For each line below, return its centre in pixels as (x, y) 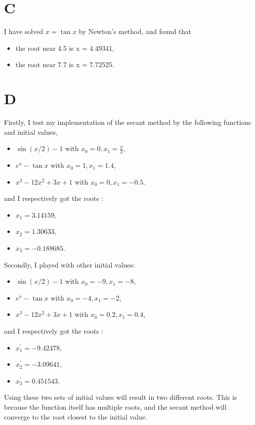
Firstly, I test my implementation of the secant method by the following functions (128, 122)
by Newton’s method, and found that (135, 31)
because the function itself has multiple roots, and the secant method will (115, 406)
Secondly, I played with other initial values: (69, 264)
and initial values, (31, 132)
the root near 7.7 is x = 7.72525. (65, 64)
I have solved (24, 31)
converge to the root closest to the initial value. (76, 416)
